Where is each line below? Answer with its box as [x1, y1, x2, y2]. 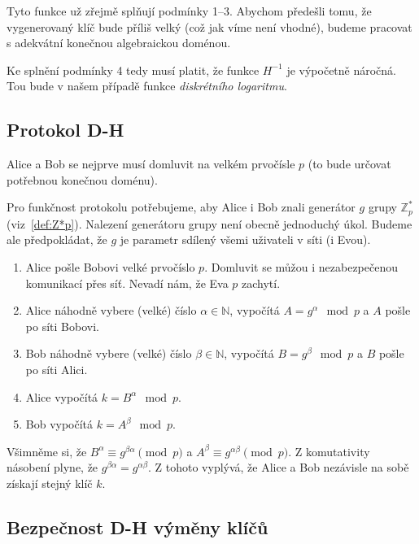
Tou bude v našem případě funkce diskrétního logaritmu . [7, 77, 287, 94]
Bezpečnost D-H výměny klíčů [7, 514, 268, 539]
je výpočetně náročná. [286, 61, 397, 78]
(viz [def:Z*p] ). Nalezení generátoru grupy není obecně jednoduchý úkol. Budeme [7, 215, 412, 232]
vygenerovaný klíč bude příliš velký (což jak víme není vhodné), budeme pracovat [7, 18, 412, 35]
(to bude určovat [308, 155, 391, 172]
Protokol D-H [7, 117, 124, 142]
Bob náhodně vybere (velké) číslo [25, 345, 192, 362]
